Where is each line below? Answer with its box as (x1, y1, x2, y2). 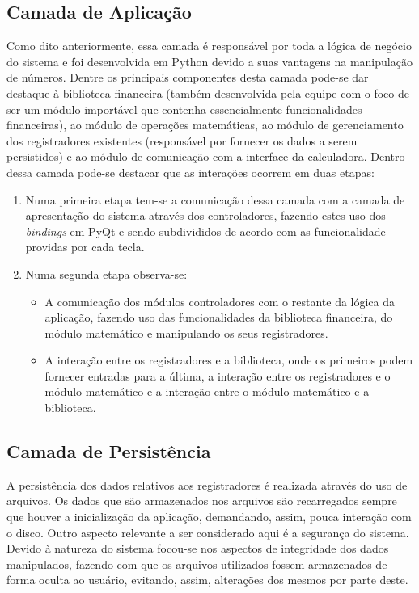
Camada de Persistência (6, 439, 211, 464)
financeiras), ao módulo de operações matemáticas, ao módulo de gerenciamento (6, 116, 404, 133)
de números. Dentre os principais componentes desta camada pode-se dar (6, 69, 369, 86)
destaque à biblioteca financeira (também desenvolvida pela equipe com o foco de (6, 84, 409, 101)
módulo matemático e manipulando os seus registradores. (44, 324, 328, 341)
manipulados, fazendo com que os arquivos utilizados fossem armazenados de (6, 555, 387, 572)
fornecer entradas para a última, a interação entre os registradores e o (44, 367, 391, 384)
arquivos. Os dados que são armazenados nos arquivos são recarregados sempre (6, 492, 397, 509)
